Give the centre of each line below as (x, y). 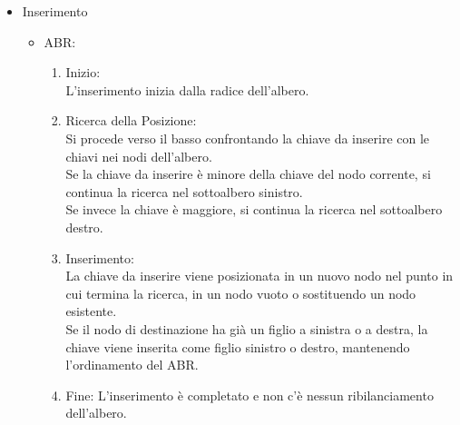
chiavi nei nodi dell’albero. (139, 156)
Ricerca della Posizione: (131, 120)
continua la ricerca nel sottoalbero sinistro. (184, 191)
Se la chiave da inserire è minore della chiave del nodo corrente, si (248, 174)
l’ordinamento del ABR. (132, 365)
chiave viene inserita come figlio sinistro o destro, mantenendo (238, 346)
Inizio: (83, 72)
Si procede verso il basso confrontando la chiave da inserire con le (248, 138)
